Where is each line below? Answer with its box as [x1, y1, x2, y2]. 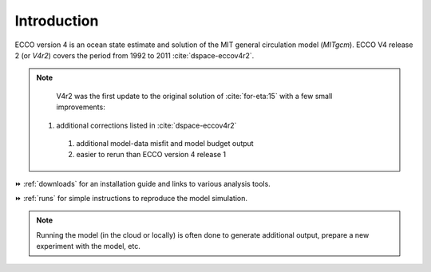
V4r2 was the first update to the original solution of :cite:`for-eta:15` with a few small [56, 91, 333, 101]
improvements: [56, 102, 105, 112]
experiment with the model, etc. [36, 242, 141, 251]
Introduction [14, 12, 99, 30]
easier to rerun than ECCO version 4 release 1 [76, 150, 227, 160]
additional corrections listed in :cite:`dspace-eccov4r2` [56, 120, 237, 130]
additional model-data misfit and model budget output [76, 138, 255, 148]
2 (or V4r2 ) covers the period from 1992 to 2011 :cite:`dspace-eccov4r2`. [14, 50, 255, 60]
